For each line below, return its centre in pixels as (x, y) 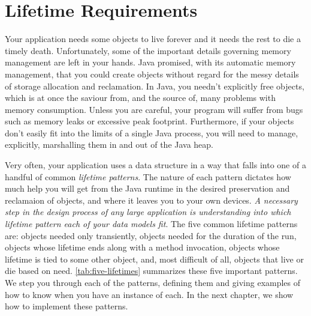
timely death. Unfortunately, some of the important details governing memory (148, 50)
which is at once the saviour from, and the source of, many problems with (140, 98)
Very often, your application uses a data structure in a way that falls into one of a (155, 165)
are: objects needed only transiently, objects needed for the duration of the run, (151, 235)
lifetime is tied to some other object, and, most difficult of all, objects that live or (154, 259)
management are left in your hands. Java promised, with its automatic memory (150, 62)
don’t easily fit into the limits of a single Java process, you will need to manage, (152, 132)
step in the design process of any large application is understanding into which (148, 212)
